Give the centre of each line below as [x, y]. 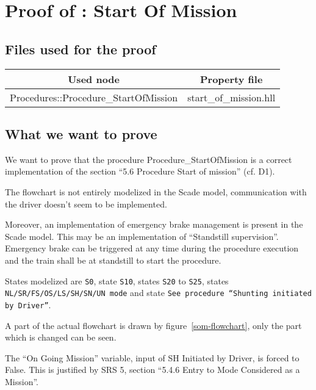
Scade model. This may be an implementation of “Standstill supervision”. [142, 236]
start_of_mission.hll [232, 97]
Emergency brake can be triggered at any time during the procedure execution [152, 248]
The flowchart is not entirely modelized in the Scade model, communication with [156, 191]
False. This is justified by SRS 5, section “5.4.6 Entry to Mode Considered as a [153, 370]
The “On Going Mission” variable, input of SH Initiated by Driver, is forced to [152, 357]
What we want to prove [81, 133]
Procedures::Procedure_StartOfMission [94, 97]
